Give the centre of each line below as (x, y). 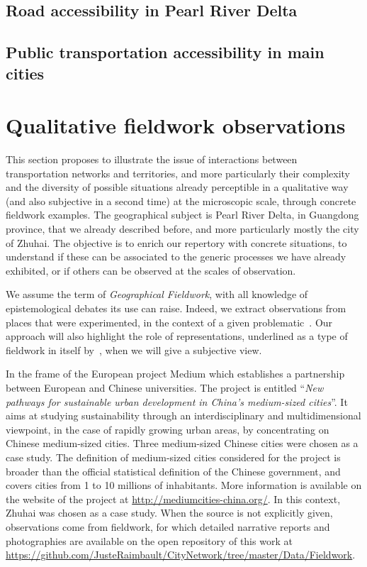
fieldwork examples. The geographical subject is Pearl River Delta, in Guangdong (182, 215)
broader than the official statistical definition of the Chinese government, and (173, 471)
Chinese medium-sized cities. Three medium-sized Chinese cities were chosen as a (182, 443)
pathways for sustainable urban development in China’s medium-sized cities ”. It (177, 401)
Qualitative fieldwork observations (176, 125)
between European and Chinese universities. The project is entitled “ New (165, 387)
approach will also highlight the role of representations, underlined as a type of (177, 336)
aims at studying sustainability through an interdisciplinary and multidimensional (183, 415)
